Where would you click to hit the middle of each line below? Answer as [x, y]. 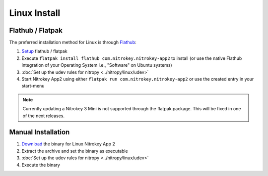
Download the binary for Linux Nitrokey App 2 [68, 144]
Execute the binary [41, 165]
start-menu [33, 86]
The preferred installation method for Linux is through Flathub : [73, 43]
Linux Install [35, 13]
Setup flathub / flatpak [44, 51]
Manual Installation [39, 132]
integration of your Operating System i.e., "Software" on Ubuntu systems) [97, 65]
